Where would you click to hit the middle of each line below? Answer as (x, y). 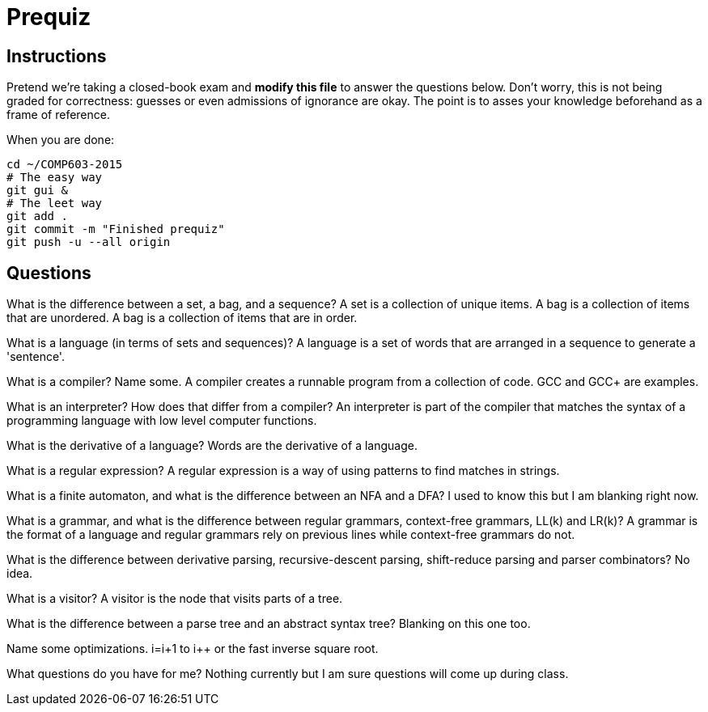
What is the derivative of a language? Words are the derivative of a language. (212, 446)
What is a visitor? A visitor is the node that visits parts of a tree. (175, 599)
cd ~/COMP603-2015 (65, 165)
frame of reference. (58, 115)
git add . (37, 216)
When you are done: (61, 140)
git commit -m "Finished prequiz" (116, 229)
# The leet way (55, 203)
